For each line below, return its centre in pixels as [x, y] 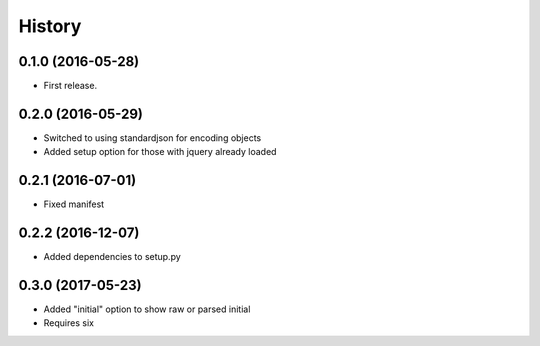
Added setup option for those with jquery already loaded [160, 152]
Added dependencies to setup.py [112, 257]
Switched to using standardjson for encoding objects [152, 137]
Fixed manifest [74, 204]
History [50, 26]
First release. [70, 86]
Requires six [69, 323]
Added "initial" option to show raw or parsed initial [147, 309]
